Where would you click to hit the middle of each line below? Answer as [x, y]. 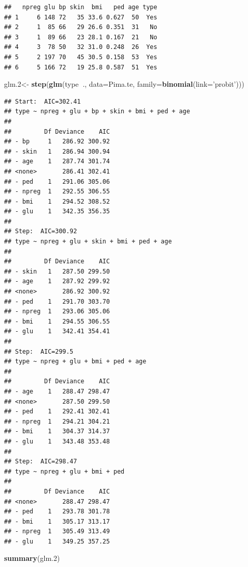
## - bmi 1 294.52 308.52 [57, 201]
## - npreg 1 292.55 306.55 [57, 192]
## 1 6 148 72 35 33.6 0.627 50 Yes [81, 17]
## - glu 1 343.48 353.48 [57, 441]
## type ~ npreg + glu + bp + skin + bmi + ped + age [97, 112]
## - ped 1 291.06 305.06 [57, 181]
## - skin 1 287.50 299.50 [57, 271]
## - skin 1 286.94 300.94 [57, 151]
